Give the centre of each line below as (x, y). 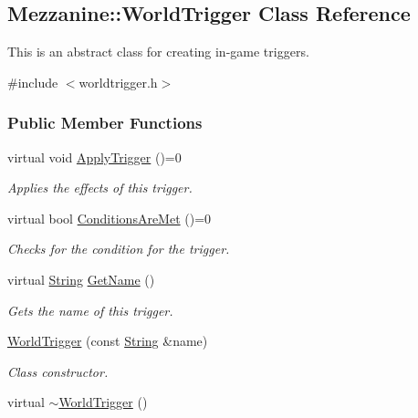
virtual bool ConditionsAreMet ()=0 (110, 218)
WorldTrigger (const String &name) (108, 341)
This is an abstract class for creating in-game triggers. (158, 52)
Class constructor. (58, 371)
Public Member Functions (105, 123)
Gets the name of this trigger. (90, 310)
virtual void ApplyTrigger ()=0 (94, 157)
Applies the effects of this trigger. (100, 188)
